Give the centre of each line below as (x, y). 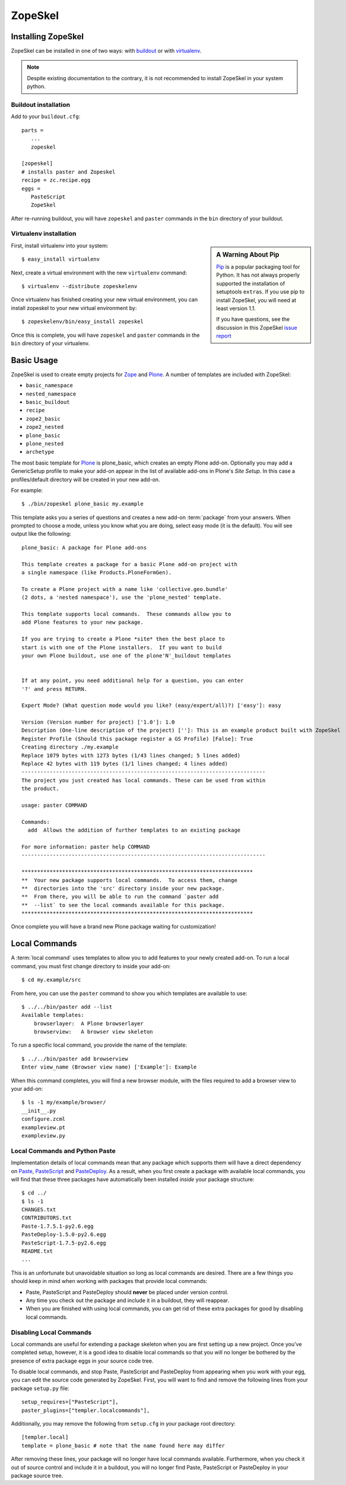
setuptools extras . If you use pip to (261, 292)
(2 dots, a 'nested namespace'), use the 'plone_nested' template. (122, 598)
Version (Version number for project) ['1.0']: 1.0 (98, 722)
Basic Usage (34, 360)
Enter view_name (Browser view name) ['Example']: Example (109, 1067)
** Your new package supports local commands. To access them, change (129, 880)
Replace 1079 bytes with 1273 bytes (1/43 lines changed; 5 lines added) (131, 755)
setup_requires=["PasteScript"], (70, 1402)
